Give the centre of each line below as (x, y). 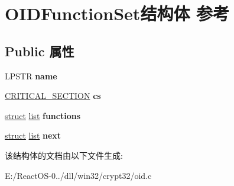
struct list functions (43, 115)
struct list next (33, 135)
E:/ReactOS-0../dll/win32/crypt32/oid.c (78, 175)
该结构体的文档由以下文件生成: (64, 155)
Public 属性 (40, 51)
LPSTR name (31, 76)
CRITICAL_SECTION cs (53, 96)
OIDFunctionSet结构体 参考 (117, 13)
